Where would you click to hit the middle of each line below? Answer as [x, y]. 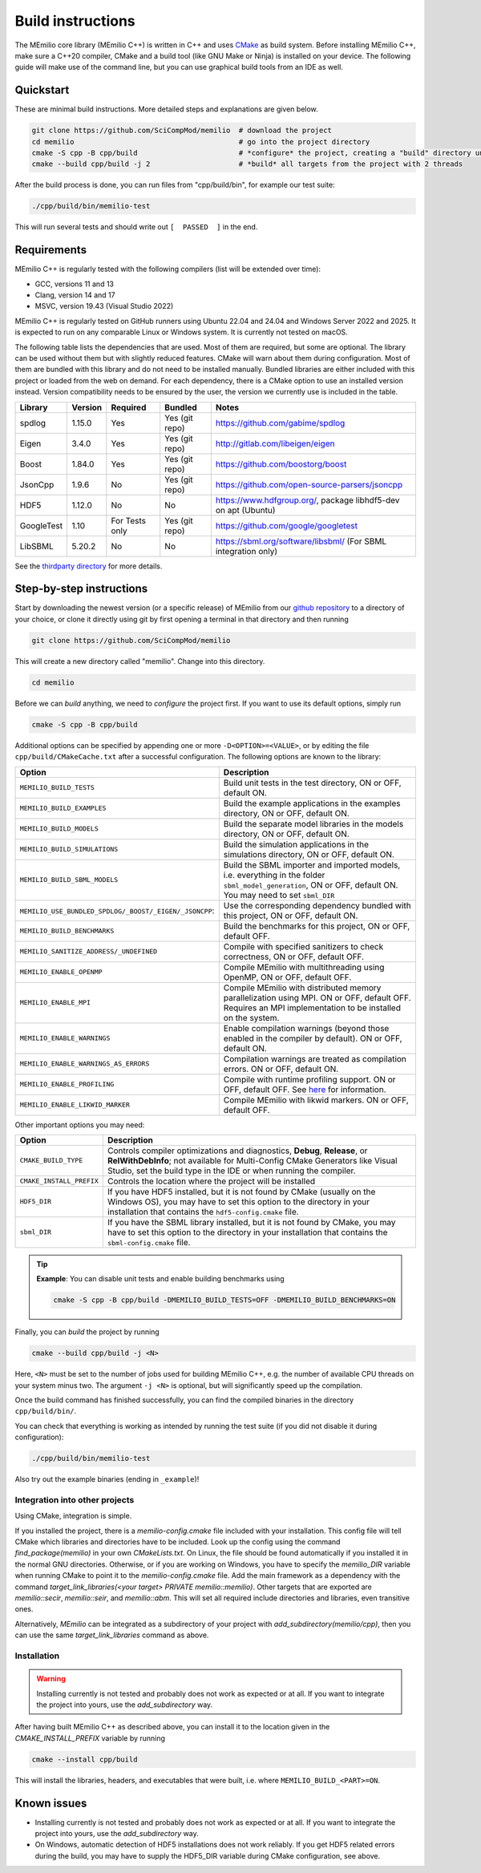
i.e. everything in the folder [274, 875]
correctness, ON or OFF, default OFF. [294, 957]
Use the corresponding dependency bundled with [317, 905]
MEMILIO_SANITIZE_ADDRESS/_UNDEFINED [89, 951]
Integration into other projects [75, 1499]
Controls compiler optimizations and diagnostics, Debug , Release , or [237, 1151]
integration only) [247, 551]
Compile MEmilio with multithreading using [304, 967]
